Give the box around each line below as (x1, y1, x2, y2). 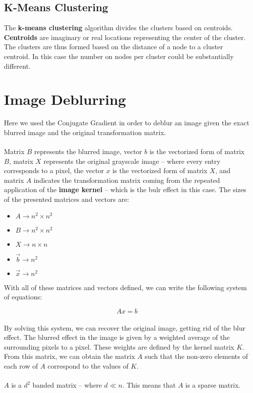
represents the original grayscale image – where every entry (43, 156, 221, 166)
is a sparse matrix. (185, 380, 241, 390)
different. (4, 60, 31, 71)
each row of (4, 361, 38, 371)
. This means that (122, 380, 176, 390)
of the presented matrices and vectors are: (4, 194, 129, 204)
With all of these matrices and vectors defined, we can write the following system (4, 282, 247, 292)
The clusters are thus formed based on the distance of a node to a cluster (4, 41, 223, 52)
